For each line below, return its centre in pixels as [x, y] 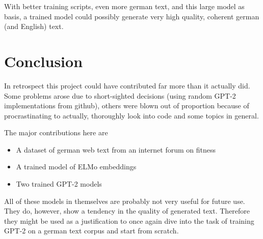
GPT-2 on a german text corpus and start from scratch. [91, 231]
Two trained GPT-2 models [59, 184]
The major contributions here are [56, 132]
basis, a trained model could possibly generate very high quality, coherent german [132, 16]
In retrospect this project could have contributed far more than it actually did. [127, 85]
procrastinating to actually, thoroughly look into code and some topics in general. [131, 115]
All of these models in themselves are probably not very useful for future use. [125, 201]
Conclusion [44, 61]
